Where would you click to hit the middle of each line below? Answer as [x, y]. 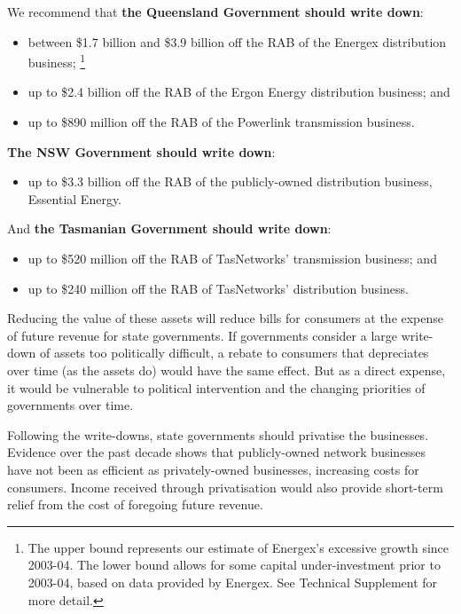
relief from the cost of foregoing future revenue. [135, 504]
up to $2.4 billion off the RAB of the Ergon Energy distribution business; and [239, 92]
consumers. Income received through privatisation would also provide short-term [225, 487]
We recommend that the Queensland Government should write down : [215, 12]
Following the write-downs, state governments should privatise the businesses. [218, 434]
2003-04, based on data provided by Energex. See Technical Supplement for [233, 582]
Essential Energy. [75, 198]
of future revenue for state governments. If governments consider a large [202, 335]
